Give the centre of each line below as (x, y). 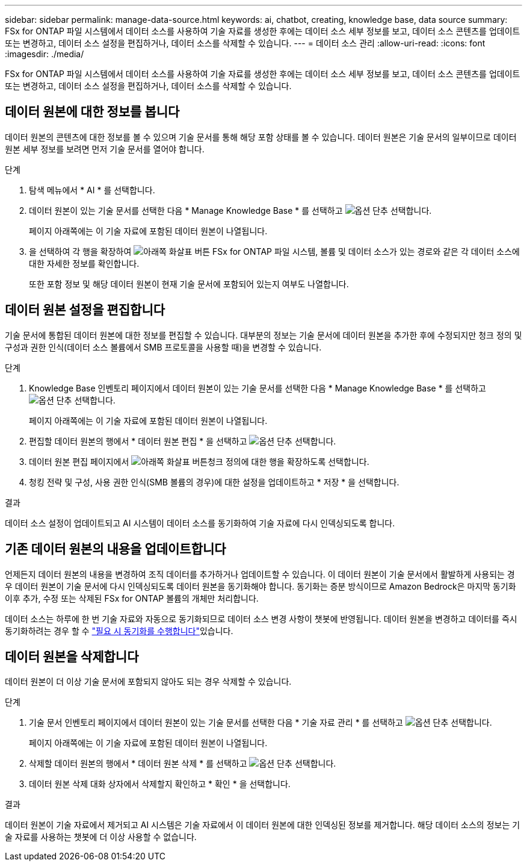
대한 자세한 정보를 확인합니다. (84, 263)
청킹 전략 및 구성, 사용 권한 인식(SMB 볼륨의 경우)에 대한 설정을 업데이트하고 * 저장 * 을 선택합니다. (214, 482)
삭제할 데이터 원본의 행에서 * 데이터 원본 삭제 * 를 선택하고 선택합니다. (183, 764)
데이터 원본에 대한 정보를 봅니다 (92, 112)
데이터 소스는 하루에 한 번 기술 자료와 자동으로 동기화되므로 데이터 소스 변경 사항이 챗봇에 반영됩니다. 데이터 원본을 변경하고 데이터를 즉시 (261, 618)
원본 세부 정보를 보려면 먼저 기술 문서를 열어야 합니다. (105, 149)
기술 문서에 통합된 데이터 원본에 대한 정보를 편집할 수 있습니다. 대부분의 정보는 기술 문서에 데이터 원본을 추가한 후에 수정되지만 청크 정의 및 (263, 335)
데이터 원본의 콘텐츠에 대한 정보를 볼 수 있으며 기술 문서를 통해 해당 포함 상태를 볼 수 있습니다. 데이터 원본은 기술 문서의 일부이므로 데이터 (261, 137)
